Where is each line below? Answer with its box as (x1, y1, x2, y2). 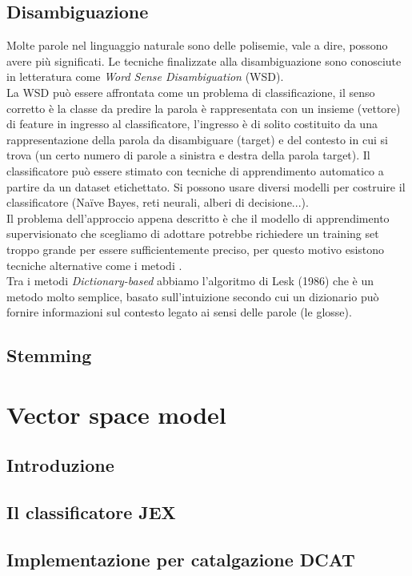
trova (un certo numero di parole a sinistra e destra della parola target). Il (6, 147, 370, 163)
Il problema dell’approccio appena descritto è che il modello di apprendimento (6, 209, 390, 226)
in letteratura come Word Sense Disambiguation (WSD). (6, 68, 284, 85)
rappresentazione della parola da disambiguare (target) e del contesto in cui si (6, 131, 388, 147)
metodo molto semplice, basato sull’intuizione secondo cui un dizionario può (6, 288, 379, 304)
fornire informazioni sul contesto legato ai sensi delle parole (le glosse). (6, 304, 352, 320)
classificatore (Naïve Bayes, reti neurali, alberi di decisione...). (6, 194, 309, 211)
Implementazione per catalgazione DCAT (6, 547, 355, 571)
